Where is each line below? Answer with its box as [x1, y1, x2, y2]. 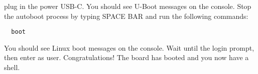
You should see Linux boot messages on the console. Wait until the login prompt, [4, 42, 254, 53]
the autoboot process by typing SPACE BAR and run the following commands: [4, 10, 248, 21]
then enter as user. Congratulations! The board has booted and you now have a [4, 52, 249, 63]
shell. [4, 62, 20, 73]
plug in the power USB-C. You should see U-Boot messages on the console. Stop [4, 1, 251, 11]
